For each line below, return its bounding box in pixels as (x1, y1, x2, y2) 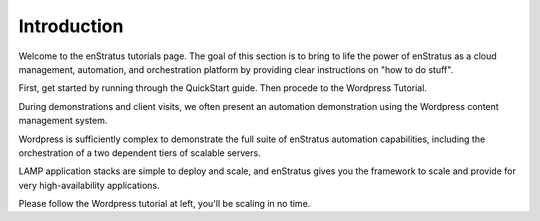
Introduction (18, 15, 124, 37)
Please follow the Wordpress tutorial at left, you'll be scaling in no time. (18, 198, 311, 210)
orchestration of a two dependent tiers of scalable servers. (18, 146, 261, 159)
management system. (18, 115, 108, 127)
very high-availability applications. (18, 179, 160, 191)
